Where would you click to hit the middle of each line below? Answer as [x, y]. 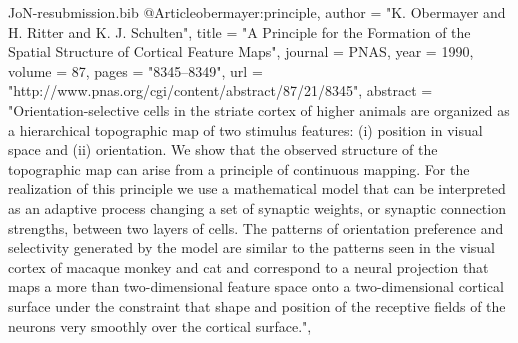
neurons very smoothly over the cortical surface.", [160, 325]
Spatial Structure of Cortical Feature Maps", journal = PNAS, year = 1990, [241, 51]
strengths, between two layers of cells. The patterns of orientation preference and [256, 227]
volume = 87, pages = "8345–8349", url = [135, 70]
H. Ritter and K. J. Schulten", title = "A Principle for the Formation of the [239, 31]
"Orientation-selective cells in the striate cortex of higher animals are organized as [259, 109]
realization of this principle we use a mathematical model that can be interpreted [257, 188]
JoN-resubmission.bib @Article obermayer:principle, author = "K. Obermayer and [257, 12]
